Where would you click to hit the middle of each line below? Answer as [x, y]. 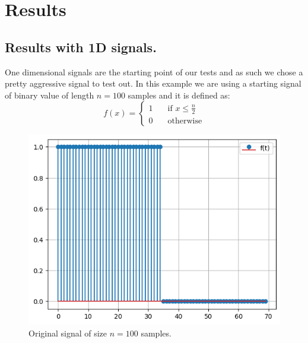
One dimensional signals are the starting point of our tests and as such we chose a [154, 72]
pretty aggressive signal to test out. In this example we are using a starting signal [153, 83]
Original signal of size [68, 333]
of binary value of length [50, 95]
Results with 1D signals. [81, 47]
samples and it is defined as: [179, 95]
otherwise [185, 121]
